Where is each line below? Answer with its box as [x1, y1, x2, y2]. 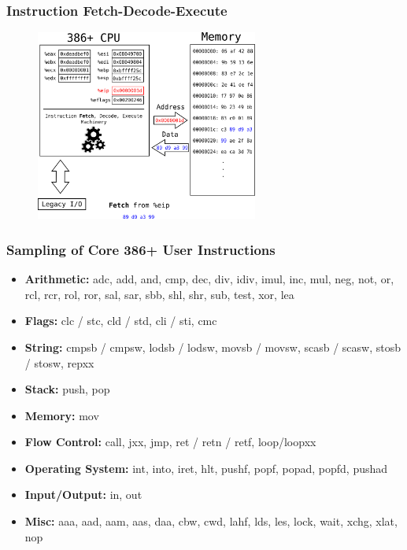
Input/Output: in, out [24, 486, 142, 503]
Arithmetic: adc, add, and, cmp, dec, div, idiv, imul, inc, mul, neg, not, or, [24, 271, 394, 287]
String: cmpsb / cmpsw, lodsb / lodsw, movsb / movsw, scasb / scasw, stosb [24, 338, 401, 355]
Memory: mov [24, 407, 99, 423]
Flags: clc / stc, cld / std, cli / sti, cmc [24, 312, 217, 329]
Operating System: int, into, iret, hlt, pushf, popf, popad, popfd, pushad [24, 460, 388, 476]
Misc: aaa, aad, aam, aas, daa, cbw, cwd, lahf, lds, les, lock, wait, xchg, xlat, [24, 513, 398, 530]
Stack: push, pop [24, 381, 110, 397]
